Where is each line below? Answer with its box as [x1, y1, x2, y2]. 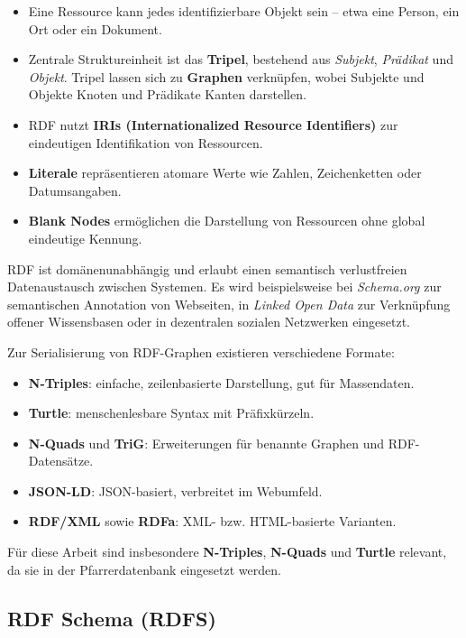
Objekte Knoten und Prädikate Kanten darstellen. [28, 85, 306, 104]
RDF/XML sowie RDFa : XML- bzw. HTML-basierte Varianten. [28, 512, 397, 531]
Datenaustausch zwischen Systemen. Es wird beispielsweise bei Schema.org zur [7, 277, 442, 296]
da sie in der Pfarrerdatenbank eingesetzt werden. [7, 559, 281, 578]
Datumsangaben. [28, 180, 122, 199]
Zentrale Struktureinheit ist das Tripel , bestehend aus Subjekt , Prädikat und [28, 50, 453, 69]
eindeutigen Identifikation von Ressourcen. [28, 133, 263, 152]
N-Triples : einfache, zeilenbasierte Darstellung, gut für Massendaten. [28, 373, 415, 392]
